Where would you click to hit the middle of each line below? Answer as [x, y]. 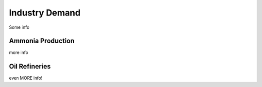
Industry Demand [45, 13]
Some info [19, 27]
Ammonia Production [42, 41]
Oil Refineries [30, 66]
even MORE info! [26, 78]
